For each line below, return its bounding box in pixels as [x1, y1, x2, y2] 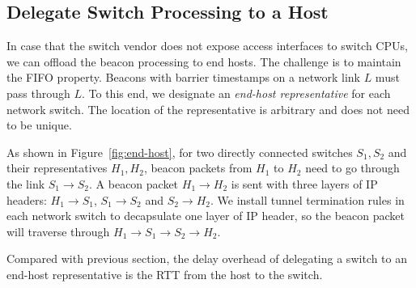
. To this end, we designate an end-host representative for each [81, 84, 391, 101]
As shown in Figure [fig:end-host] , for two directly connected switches [6, 143, 353, 160]
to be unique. [6, 116, 72, 133]
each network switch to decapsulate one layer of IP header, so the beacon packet [6, 207, 405, 224]
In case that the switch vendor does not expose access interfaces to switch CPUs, [6, 37, 408, 54]
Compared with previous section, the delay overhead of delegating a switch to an [6, 250, 407, 267]
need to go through [305, 159, 400, 176]
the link [6, 175, 45, 192]
